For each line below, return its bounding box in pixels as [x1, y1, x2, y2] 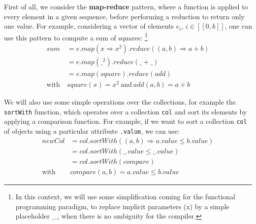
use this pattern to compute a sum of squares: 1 [4, 31, 148, 42]
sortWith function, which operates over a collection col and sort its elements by [4, 106, 247, 116]
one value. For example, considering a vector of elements [4, 21, 174, 31]
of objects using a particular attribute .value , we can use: [4, 126, 180, 136]
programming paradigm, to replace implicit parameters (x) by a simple [15, 201, 229, 211]
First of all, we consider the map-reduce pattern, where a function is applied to [4, 1, 248, 11]
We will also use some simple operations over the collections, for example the [4, 97, 236, 107]
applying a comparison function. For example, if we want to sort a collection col [4, 116, 247, 126]
